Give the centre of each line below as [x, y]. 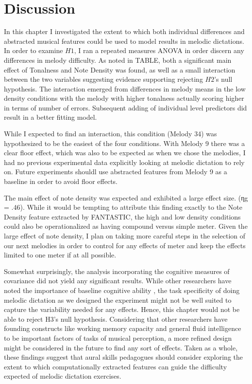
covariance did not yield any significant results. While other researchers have [118, 281]
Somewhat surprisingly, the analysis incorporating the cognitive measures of [117, 271]
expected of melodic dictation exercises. [63, 376]
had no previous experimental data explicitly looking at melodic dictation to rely [124, 162]
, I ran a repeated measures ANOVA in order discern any [159, 50]
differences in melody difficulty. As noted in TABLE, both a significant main [118, 60]
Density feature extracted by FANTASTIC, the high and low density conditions [122, 216]
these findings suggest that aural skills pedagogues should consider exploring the [123, 357]
